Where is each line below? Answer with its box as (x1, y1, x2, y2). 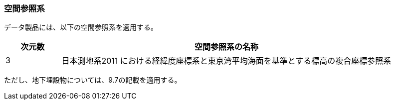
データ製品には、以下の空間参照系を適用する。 (4, 23, 158, 32)
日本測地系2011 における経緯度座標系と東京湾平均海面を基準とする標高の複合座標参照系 (61, 56, 392, 66)
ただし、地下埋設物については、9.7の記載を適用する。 (4, 76, 182, 85)
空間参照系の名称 (194, 42, 258, 52)
